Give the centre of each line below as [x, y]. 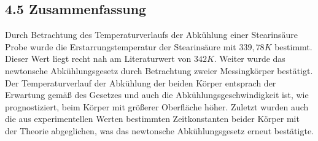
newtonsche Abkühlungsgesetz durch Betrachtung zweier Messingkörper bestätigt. [159, 70]
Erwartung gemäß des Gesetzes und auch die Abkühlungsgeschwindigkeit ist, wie [157, 95]
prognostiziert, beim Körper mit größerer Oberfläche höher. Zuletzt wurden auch [157, 106]
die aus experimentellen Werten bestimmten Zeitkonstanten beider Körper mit [152, 119]
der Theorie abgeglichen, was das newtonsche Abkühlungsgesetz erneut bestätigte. [159, 130]
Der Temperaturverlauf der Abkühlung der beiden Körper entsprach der [141, 82]
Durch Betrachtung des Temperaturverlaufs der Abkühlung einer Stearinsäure [152, 35]
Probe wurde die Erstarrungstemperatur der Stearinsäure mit [121, 46]
